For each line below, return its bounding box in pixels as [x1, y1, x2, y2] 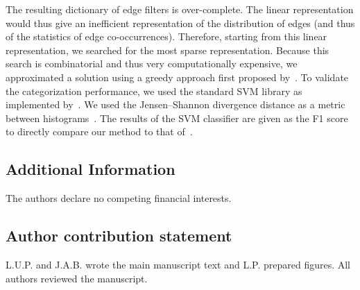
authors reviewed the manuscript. [6, 271, 148, 285]
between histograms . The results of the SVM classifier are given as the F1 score [6, 110, 348, 125]
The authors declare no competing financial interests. [6, 191, 232, 205]
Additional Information [6, 158, 175, 180]
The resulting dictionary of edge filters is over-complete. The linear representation [6, 2, 354, 16]
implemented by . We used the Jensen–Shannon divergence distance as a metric [6, 97, 345, 112]
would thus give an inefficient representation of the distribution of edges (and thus [6, 15, 355, 30]
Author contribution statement [6, 225, 232, 246]
